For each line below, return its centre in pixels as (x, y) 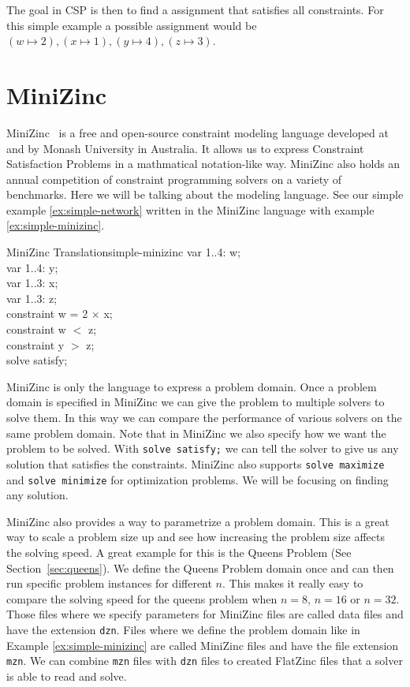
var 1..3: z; (32, 298)
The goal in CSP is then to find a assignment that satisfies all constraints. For (195, 9)
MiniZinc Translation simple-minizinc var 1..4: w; (123, 252)
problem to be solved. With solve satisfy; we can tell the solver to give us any (203, 448)
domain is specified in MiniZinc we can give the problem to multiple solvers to (196, 402)
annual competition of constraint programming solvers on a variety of (174, 179)
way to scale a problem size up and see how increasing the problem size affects (196, 537)
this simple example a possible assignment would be (132, 25)
